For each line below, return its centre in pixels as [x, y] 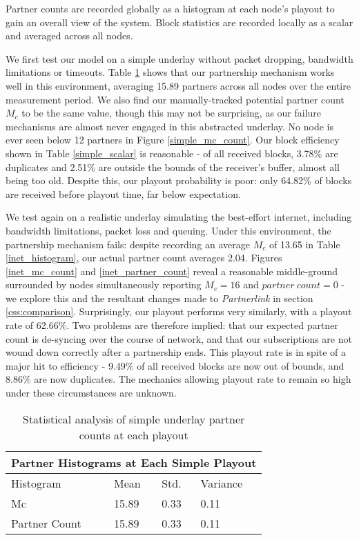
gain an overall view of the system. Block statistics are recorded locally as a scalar [179, 22]
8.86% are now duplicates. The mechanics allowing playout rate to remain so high [178, 379]
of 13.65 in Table [304, 244]
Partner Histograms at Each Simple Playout [134, 462]
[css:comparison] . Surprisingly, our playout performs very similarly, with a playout [179, 311]
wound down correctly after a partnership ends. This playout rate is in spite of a [176, 352]
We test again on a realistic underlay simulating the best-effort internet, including [179, 217]
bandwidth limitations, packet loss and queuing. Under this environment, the [168, 230]
